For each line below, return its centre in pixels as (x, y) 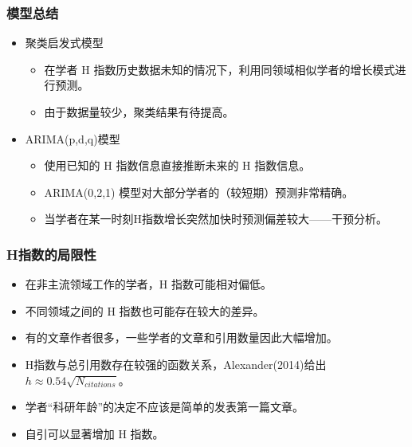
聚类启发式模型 (64, 43)
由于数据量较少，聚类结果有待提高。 (139, 112)
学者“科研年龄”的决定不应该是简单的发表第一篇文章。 (165, 407)
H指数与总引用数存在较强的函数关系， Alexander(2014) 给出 (176, 364)
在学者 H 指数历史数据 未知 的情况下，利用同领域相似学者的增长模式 (220, 69)
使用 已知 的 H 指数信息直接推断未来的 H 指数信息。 (177, 165)
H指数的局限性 (51, 254)
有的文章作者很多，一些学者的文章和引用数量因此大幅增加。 (181, 337)
